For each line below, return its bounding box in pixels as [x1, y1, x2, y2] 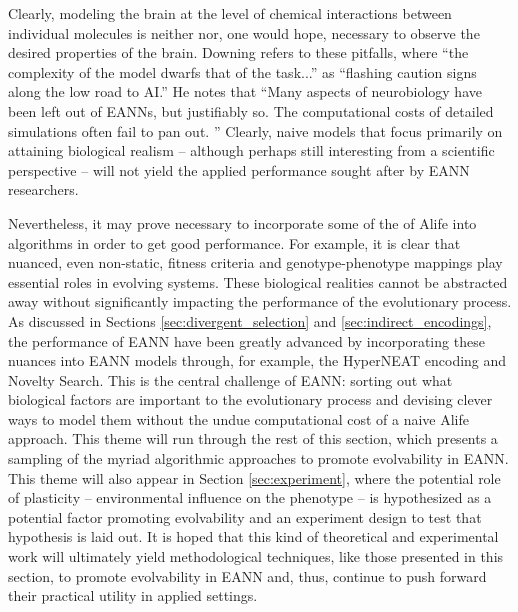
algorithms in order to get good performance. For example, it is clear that [8, 232, 461, 253]
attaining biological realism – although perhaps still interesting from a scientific [8, 140, 495, 161]
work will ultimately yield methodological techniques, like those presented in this [8, 546, 504, 567]
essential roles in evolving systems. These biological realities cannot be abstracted [8, 271, 508, 292]
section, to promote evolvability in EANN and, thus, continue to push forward [8, 565, 487, 586]
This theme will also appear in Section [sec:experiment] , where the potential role [8, 467, 501, 488]
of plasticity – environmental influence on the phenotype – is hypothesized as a [8, 487, 492, 508]
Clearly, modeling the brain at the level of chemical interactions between [8, 3, 452, 23]
